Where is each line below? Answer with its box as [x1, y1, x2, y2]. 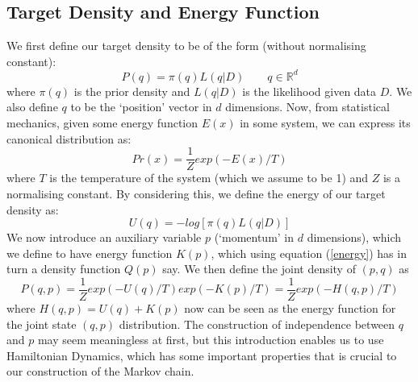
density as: [6, 201, 59, 218]
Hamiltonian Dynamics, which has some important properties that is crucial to [6, 347, 397, 363]
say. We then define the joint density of [162, 260, 356, 277]
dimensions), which [307, 229, 402, 246]
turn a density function [6, 260, 121, 277]
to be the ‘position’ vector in [70, 98, 212, 115]
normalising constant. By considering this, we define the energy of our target [6, 185, 386, 201]
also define [6, 98, 58, 115]
